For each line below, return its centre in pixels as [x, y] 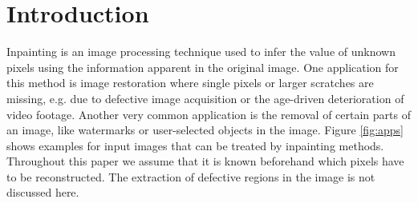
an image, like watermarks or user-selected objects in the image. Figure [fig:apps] [205, 130]
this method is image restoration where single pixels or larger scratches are [190, 83]
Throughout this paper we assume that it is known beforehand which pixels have [205, 161]
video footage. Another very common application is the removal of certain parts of [209, 114]
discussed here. [43, 192]
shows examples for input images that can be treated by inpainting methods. [195, 145]
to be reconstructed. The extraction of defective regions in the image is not [191, 176]
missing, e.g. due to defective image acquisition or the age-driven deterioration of [205, 98]
